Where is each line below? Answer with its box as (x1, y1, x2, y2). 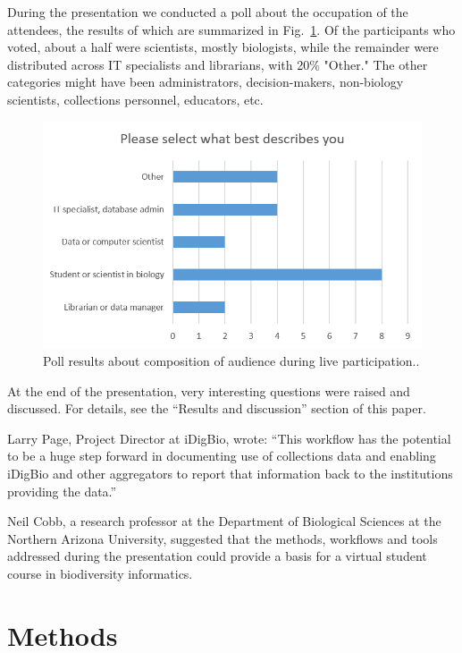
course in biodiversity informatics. (7, 564, 193, 582)
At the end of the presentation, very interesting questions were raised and (7, 381, 410, 400)
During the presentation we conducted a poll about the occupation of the (7, 3, 408, 21)
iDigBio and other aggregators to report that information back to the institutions (7, 463, 453, 482)
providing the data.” (7, 481, 117, 500)
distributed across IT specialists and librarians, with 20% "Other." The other (7, 55, 428, 73)
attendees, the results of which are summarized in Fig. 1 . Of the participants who (7, 20, 456, 38)
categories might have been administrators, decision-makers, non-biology (7, 72, 404, 91)
